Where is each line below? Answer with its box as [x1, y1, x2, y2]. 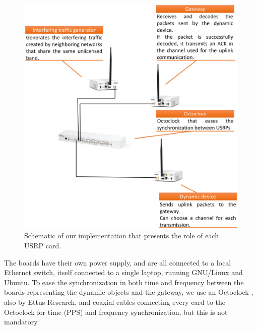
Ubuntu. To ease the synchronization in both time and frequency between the [4, 277, 244, 287]
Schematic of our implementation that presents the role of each [24, 230, 219, 241]
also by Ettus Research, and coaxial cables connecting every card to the [4, 296, 226, 307]
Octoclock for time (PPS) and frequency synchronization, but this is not [4, 306, 228, 317]
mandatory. [4, 316, 39, 327]
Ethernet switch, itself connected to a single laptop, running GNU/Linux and [4, 267, 243, 278]
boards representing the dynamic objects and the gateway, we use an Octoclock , [4, 287, 253, 297]
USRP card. [24, 240, 61, 250]
